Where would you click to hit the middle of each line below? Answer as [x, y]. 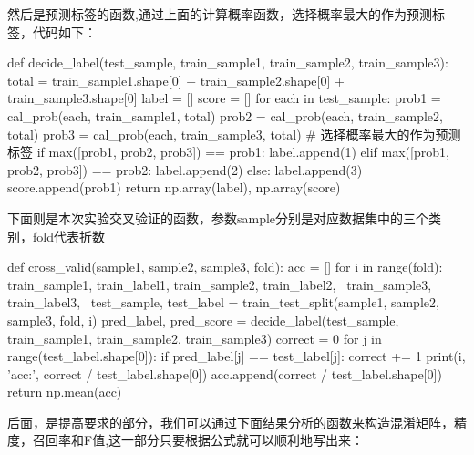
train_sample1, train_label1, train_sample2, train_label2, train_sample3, [220, 284]
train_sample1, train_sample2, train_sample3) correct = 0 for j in [195, 338]
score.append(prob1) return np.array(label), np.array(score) [174, 187]
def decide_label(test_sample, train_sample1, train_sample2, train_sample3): [228, 62]
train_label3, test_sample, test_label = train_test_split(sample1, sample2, [223, 302]
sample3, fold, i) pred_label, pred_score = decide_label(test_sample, [203, 320]
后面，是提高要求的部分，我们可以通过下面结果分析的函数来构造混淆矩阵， [231, 422]
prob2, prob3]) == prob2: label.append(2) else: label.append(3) [185, 169]
